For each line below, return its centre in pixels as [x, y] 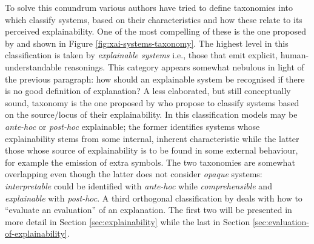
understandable [33, 66]
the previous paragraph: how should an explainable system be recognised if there [155, 79]
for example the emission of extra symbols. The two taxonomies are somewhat [150, 162]
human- [295, 55]
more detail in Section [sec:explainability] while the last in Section [128, 221]
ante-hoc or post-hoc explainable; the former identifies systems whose [132, 126]
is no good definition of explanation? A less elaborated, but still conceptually [148, 91]
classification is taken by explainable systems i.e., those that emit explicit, [142, 55]
